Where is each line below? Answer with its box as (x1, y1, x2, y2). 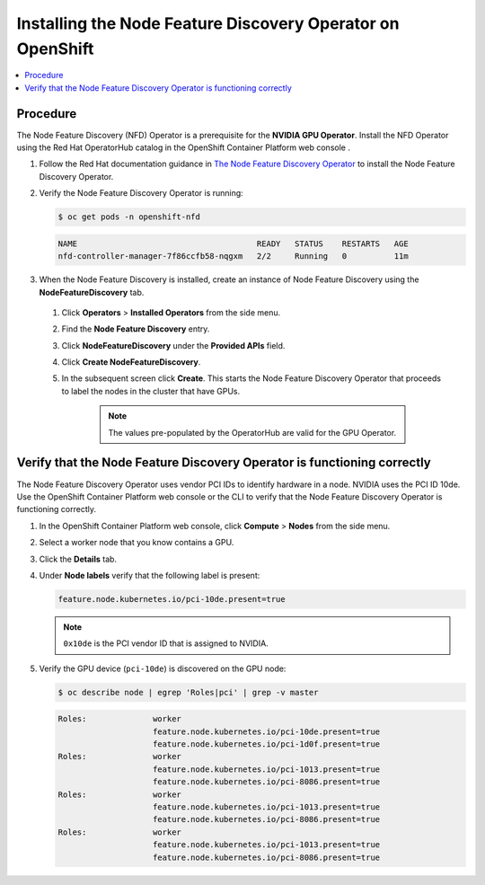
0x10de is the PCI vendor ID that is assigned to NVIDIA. (63, 638, 269, 649)
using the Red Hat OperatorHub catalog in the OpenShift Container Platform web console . (16, 142, 350, 153)
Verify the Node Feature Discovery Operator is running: (39, 188, 244, 199)
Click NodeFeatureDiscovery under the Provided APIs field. (61, 340, 286, 350)
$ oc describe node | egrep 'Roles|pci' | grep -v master (57, 687, 319, 697)
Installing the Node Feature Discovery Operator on (16, 13, 400, 33)
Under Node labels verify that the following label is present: (39, 570, 260, 580)
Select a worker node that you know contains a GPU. (39, 537, 234, 548)
